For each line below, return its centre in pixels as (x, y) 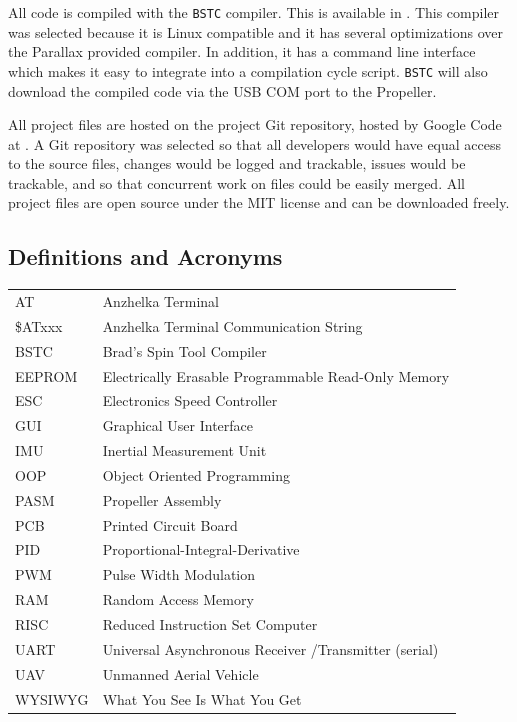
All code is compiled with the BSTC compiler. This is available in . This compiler (254, 12)
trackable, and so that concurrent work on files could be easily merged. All (236, 182)
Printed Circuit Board (170, 524)
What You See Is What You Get (202, 698)
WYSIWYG (52, 698)
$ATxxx (39, 325)
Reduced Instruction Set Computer (210, 623)
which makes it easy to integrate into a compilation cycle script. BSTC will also (248, 70)
